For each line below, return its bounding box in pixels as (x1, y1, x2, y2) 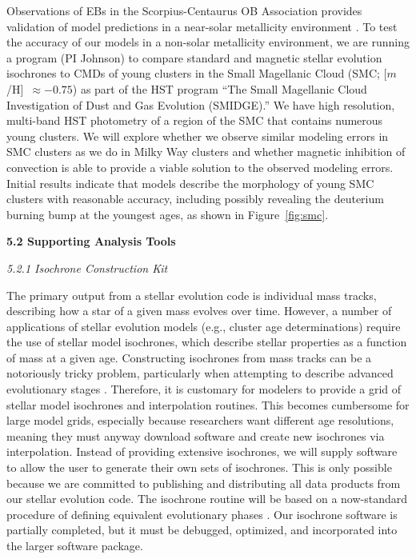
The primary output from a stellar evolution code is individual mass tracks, (6, 286, 377, 303)
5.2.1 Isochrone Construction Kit (6, 259, 168, 276)
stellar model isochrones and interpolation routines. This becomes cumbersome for (6, 396, 410, 413)
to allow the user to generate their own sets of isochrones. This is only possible (6, 459, 392, 476)
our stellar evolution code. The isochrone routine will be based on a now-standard (6, 490, 408, 507)
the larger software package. (6, 537, 143, 553)
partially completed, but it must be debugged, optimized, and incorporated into (6, 521, 398, 538)
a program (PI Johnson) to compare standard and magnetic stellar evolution (6, 49, 382, 66)
